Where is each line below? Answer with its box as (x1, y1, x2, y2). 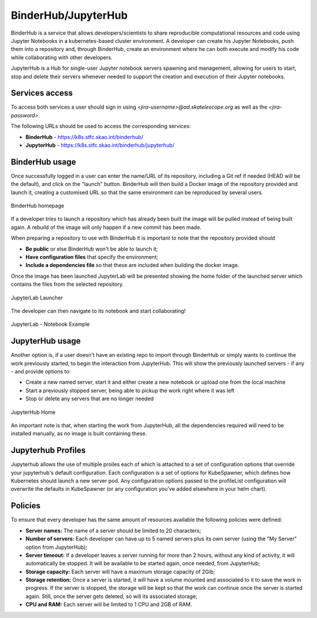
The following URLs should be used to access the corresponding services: (11, 123, 191, 130)
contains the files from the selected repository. (11, 281, 124, 288)
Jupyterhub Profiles (11, 445, 86, 455)
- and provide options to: (11, 368, 71, 375)
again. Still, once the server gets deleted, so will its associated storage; (25, 593, 198, 600)
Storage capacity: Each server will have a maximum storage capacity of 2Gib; (25, 568, 215, 575)
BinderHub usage (11, 157, 76, 167)
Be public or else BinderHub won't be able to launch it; (25, 245, 158, 252)
